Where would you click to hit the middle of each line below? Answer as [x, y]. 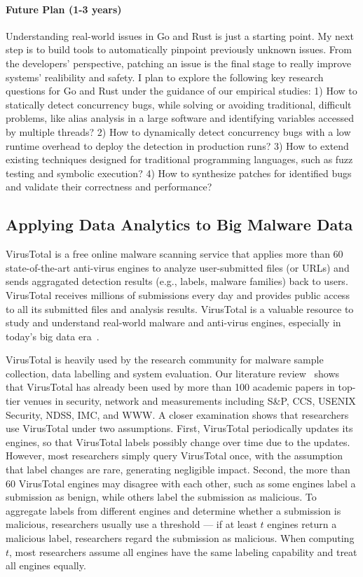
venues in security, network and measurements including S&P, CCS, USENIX [190, 401]
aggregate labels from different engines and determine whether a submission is [173, 510]
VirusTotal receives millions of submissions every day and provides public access [178, 294]
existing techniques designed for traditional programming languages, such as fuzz [179, 159]
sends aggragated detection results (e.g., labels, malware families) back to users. [177, 281]
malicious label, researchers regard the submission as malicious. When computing [180, 538]
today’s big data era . [53, 336]
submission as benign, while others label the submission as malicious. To [161, 497]
